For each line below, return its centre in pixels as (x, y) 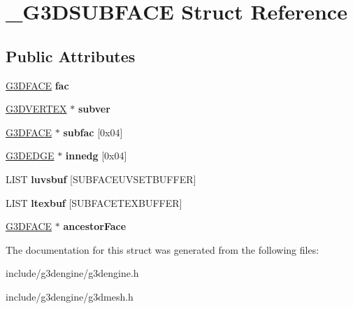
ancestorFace (95, 226)
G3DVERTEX (36, 109)
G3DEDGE (30, 156)
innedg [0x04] (96, 156)
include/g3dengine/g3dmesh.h (70, 296)
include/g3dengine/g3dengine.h (72, 273)
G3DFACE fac (37, 85)
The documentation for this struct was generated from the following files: (163, 249)
